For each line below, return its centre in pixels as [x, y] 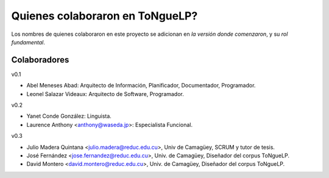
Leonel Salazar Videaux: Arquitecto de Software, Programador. [105, 94]
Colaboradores [40, 60]
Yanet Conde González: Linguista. [69, 116]
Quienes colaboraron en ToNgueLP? [104, 16]
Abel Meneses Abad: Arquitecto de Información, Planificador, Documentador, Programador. [141, 86]
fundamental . [28, 42]
